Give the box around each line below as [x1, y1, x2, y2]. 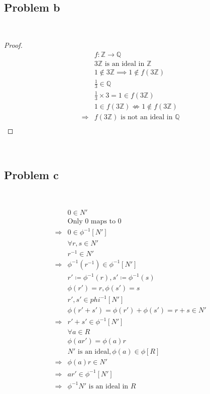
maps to [90, 217, 116, 225]
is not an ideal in [121, 113, 173, 121]
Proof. [4, 40, 23, 50]
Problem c [4, 167, 59, 182]
